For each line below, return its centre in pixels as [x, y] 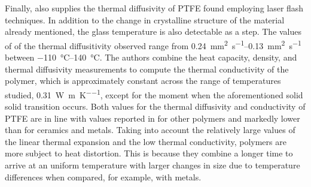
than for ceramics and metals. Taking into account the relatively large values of [150, 130]
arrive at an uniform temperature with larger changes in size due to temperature [153, 165]
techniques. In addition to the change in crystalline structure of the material [145, 19]
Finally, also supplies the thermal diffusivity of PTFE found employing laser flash [154, 8]
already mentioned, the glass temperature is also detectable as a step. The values [153, 31]
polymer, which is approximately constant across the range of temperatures [143, 81]
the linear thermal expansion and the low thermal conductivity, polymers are [146, 141]
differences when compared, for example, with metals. [103, 177]
